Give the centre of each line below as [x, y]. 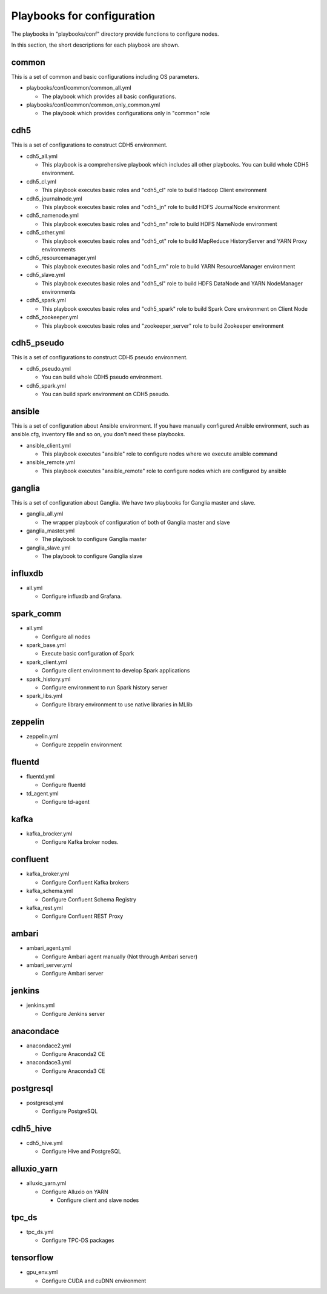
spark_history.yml [48, 679]
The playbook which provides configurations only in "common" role [126, 113]
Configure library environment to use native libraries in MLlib [117, 704]
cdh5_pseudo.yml [48, 368]
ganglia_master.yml [51, 531]
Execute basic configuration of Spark [88, 654]
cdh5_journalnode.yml [54, 198]
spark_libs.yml [45, 696]
